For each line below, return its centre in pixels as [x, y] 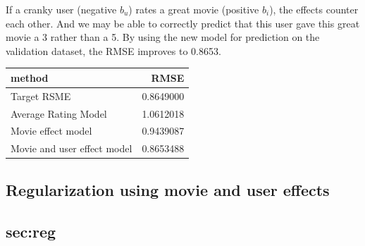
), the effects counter [314, 9]
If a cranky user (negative [61, 9]
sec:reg [31, 231]
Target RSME [41, 96]
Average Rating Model [59, 113]
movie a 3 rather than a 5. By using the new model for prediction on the [163, 37]
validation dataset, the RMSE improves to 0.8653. [113, 50]
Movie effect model [51, 131]
